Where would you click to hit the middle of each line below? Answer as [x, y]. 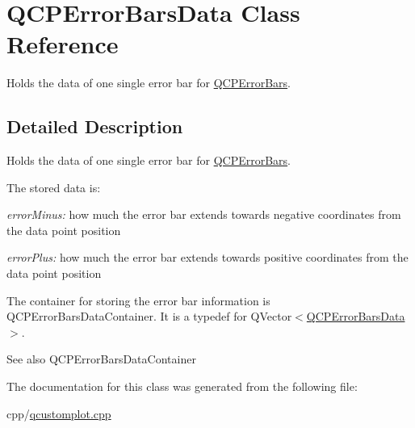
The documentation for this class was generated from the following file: [182, 386]
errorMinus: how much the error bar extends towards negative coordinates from [204, 214]
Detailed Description [95, 126]
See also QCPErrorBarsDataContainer [101, 359]
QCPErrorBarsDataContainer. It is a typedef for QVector [149, 316]
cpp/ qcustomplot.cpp [59, 413]
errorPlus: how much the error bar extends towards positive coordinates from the [207, 257]
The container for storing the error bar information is [138, 300]
